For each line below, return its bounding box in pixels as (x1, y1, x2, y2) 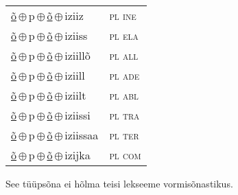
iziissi (64, 107, 91, 123)
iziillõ (64, 47, 91, 63)
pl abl (109, 87, 139, 103)
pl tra (109, 107, 140, 123)
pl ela (109, 27, 139, 43)
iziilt (64, 87, 86, 103)
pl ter (109, 127, 139, 143)
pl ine (109, 8, 136, 23)
